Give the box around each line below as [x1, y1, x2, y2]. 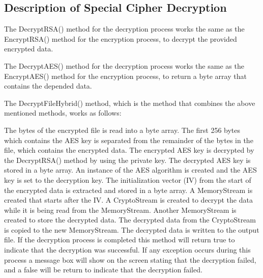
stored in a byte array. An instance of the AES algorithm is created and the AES [4, 164, 257, 175]
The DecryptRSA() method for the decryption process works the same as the [4, 23, 245, 34]
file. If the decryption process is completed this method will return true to [4, 234, 235, 245]
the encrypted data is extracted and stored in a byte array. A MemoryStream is [4, 184, 253, 195]
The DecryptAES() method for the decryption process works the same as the [4, 60, 244, 71]
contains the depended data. [4, 80, 92, 91]
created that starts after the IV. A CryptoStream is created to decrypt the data [4, 194, 253, 205]
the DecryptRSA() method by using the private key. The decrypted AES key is [4, 154, 251, 165]
